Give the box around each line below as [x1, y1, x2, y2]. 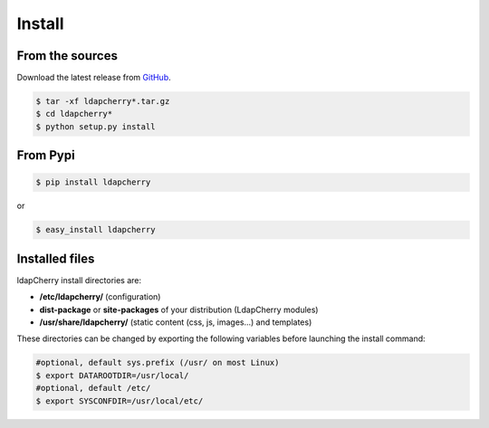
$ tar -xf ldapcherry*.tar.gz [35, 96, 170, 107]
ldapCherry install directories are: [16, 274, 142, 285]
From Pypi [16, 147, 76, 163]
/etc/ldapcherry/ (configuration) [39, 291, 161, 302]
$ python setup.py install [35, 121, 156, 131]
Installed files [16, 251, 95, 266]
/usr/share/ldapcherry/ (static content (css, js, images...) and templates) [39, 317, 312, 328]
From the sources [16, 48, 118, 63]
